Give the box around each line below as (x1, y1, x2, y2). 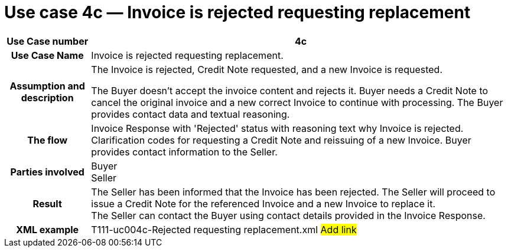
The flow (27, 134, 68, 146)
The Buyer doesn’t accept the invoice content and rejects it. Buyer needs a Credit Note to (91, 84, 489, 97)
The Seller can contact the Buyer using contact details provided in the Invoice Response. (91, 209, 486, 221)
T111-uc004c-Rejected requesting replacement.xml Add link (91, 223, 357, 236)
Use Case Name (11, 49, 84, 61)
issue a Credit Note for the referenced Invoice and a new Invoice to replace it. (91, 197, 436, 210)
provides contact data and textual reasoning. (91, 108, 290, 120)
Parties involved (10, 165, 84, 178)
